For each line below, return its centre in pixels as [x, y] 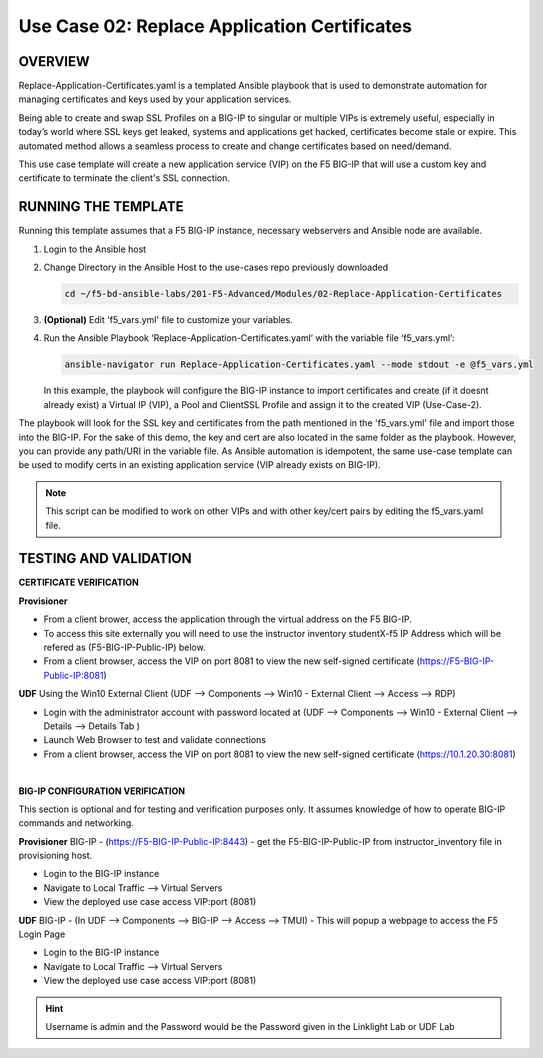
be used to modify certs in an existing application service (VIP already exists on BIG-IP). [199, 465]
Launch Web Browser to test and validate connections [155, 740]
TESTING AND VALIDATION [105, 558]
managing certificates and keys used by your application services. [155, 99]
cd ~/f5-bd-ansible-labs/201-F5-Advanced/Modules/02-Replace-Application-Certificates [283, 294]
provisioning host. [55, 856]
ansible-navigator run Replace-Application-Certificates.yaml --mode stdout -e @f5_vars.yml [299, 364]
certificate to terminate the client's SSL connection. [124, 178]
